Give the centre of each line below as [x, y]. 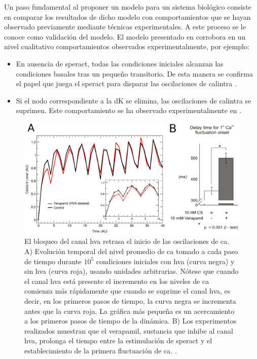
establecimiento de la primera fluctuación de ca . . [101, 350]
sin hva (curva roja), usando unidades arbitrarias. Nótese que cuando [132, 271]
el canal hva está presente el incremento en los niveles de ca [117, 281]
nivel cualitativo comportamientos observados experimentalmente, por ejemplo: [127, 46]
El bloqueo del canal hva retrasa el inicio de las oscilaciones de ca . [127, 241]
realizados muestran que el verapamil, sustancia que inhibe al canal [129, 330]
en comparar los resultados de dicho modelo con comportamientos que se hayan [127, 16]
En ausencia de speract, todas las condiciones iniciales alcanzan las [120, 63]
